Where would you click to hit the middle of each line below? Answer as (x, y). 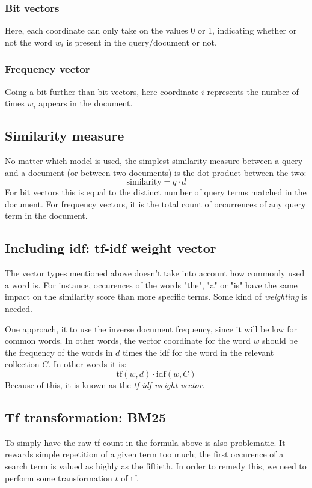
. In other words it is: (87, 364)
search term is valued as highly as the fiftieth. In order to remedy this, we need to (156, 465)
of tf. (130, 477)
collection (22, 364)
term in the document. (46, 215)
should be (280, 340)
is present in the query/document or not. (142, 42)
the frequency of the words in (59, 352)
